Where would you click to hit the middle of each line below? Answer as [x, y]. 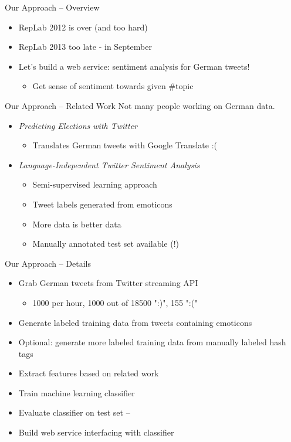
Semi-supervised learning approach [95, 184]
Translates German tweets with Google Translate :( [125, 145]
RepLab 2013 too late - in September [85, 47]
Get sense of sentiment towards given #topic [113, 86]
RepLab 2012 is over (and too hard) [83, 27]
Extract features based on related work [89, 373]
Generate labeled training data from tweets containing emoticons [135, 322]
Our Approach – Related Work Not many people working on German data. [140, 105]
